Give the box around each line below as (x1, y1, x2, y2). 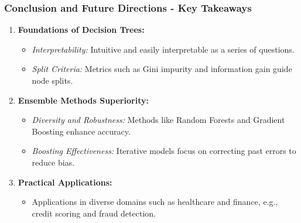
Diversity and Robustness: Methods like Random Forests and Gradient (32, 114, 285, 126)
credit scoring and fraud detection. (32, 207, 156, 219)
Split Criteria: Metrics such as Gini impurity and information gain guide (32, 63, 292, 75)
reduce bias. (32, 156, 75, 168)
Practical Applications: (18, 176, 112, 188)
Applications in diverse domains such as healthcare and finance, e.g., (32, 195, 278, 208)
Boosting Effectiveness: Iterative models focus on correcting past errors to (32, 145, 296, 157)
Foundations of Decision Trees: (18, 23, 145, 36)
